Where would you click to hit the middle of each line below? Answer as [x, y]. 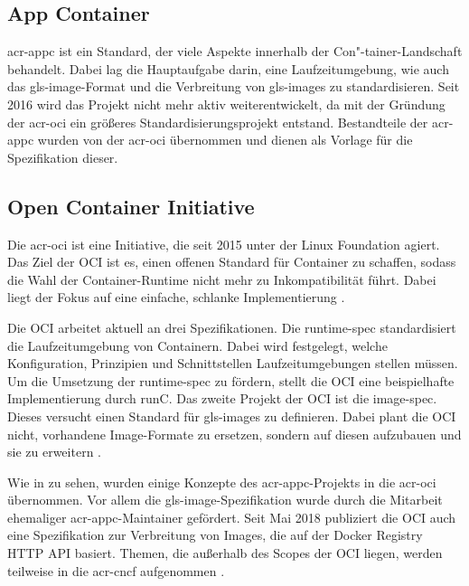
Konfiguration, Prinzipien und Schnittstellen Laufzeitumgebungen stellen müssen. [233, 363]
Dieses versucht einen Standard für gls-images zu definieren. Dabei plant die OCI [232, 416]
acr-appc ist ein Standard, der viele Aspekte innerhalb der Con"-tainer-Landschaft [235, 51]
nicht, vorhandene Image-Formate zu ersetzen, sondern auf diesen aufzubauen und [234, 434]
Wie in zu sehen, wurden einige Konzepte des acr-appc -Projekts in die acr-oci [222, 482]
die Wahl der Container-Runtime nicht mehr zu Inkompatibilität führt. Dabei [222, 279]
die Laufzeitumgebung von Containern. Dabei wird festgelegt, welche [197, 345]
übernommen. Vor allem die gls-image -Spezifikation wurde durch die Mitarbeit [225, 500]
